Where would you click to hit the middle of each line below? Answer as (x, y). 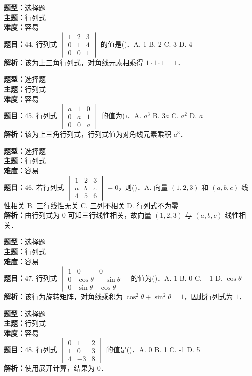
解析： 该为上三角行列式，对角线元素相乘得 (74, 62)
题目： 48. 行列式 (31, 349)
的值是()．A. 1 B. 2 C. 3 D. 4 (146, 44)
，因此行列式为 (208, 296)
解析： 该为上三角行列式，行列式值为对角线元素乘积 (88, 134)
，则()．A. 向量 (143, 187)
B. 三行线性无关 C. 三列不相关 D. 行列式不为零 (103, 205)
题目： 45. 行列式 (31, 115)
